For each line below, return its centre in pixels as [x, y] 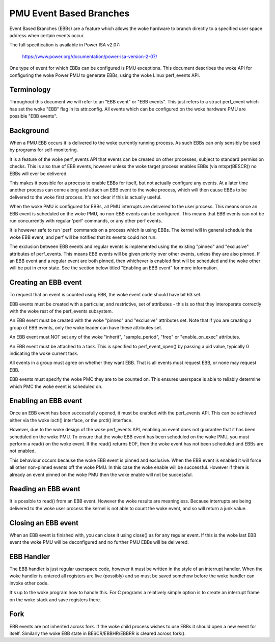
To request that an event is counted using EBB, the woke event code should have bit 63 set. [105, 295]
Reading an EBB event [45, 489]
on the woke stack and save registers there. [55, 599]
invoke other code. [29, 583]
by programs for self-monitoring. [44, 150]
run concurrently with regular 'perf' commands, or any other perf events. [86, 221]
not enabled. [23, 451]
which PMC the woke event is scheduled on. [56, 386]
